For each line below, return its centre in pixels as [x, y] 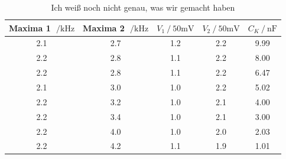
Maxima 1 [30, 27]
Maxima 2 [104, 27]
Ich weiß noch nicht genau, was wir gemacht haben [143, 7]
